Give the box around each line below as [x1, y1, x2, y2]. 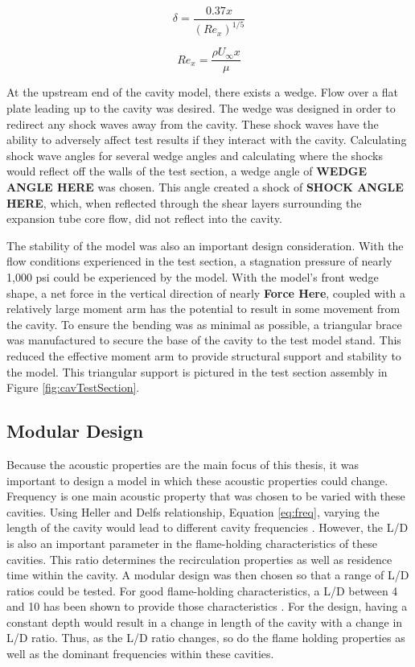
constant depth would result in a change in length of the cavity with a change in [6, 613, 403, 630]
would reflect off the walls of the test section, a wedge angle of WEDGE [6, 163, 368, 179]
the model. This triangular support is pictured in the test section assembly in [6, 363, 388, 380]
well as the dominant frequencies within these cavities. [6, 645, 274, 662]
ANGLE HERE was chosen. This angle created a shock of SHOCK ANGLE [6, 179, 404, 196]
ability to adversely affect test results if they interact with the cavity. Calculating [6, 131, 407, 148]
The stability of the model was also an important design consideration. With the [6, 237, 404, 253]
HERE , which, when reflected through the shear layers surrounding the [6, 194, 362, 211]
